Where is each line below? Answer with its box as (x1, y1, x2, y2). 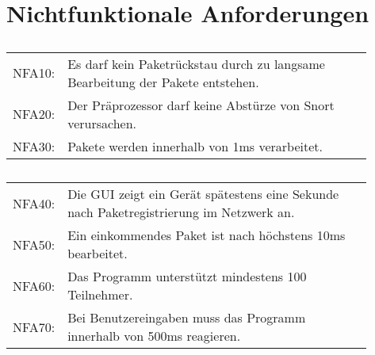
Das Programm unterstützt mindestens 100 (67, 267, 307, 286)
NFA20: (13, 105, 55, 124)
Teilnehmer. (67, 285, 133, 304)
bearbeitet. (67, 244, 128, 263)
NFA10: (13, 63, 55, 82)
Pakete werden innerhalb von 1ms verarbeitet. (67, 136, 323, 155)
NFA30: (13, 136, 55, 155)
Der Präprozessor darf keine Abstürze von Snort (67, 95, 335, 114)
